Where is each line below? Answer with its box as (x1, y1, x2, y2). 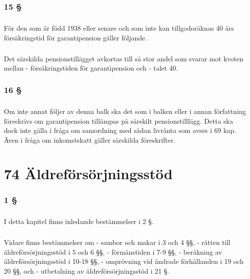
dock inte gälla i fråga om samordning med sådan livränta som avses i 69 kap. (4, 125, 236, 135)
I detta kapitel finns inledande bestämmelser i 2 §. (4, 216, 154, 226)
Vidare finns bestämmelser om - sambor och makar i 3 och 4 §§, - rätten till (4, 237, 231, 247)
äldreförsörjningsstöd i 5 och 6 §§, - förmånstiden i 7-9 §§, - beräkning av (4, 246, 222, 257)
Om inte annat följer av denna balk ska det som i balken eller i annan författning (4, 106, 246, 116)
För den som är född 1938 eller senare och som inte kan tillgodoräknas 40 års (4, 23, 234, 33)
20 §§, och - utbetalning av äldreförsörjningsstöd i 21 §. (4, 265, 169, 276)
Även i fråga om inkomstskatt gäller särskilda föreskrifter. (4, 134, 176, 145)
